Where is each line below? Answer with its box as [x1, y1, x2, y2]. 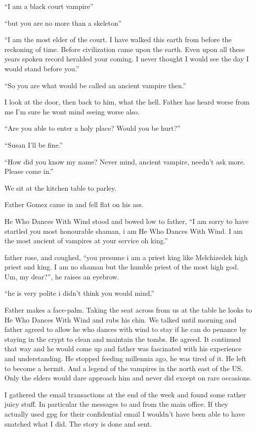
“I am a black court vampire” [4, 1, 93, 11]
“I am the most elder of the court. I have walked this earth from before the [4, 34, 232, 45]
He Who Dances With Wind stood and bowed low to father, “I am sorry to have [4, 216, 249, 226]
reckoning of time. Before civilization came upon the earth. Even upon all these [4, 44, 245, 54]
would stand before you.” [4, 63, 80, 73]
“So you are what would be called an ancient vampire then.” [4, 80, 186, 90]
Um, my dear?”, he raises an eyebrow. [4, 271, 120, 281]
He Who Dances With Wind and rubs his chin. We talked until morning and [4, 314, 237, 324]
